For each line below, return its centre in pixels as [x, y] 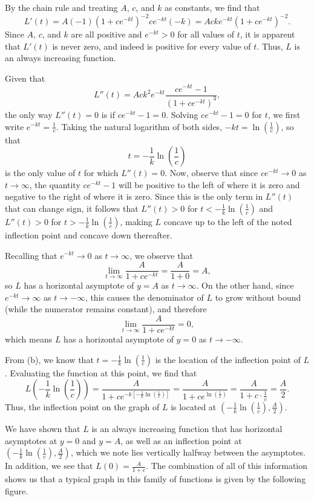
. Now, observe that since [211, 173]
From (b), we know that [49, 359]
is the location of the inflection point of [228, 359]
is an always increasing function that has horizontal [187, 428]
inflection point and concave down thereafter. [89, 234]
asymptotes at [31, 440]
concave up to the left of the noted [228, 221]
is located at [194, 406]
